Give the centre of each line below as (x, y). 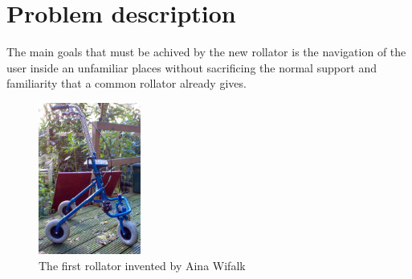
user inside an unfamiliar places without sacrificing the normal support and (192, 67)
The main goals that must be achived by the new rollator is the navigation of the (206, 52)
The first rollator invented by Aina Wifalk (142, 265)
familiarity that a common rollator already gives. (126, 83)
